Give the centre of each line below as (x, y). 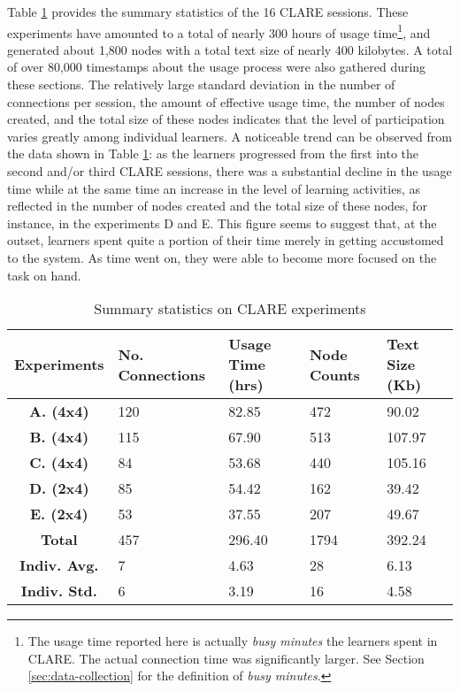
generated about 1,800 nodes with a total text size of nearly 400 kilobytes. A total (230, 49)
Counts (334, 374)
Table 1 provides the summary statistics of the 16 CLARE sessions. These (208, 12)
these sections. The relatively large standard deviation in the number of (201, 84)
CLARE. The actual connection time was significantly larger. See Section (226, 658)
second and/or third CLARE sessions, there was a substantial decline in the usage (230, 171)
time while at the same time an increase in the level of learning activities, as (214, 188)
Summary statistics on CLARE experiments (230, 309)
